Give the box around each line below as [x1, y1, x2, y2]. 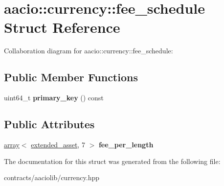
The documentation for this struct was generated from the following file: [4, 156, 221, 166]
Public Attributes [4, 116, 95, 132]
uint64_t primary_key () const [4, 93, 104, 103]
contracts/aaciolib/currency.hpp [4, 172, 100, 183]
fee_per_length [98, 139, 154, 149]
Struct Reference [4, 17, 120, 37]
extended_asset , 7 [31, 139, 85, 149]
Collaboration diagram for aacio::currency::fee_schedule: [4, 46, 173, 56]
